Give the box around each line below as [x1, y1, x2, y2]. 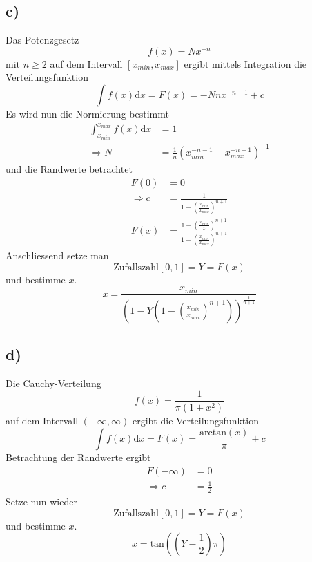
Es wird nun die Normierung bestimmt [6, 106, 169, 120]
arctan [199, 427, 226, 438]
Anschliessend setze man [6, 247, 109, 262]
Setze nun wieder [6, 494, 77, 509]
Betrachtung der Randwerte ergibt [6, 450, 151, 465]
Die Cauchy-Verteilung [6, 375, 101, 390]
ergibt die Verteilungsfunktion [132, 413, 259, 428]
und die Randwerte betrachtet [6, 162, 133, 176]
